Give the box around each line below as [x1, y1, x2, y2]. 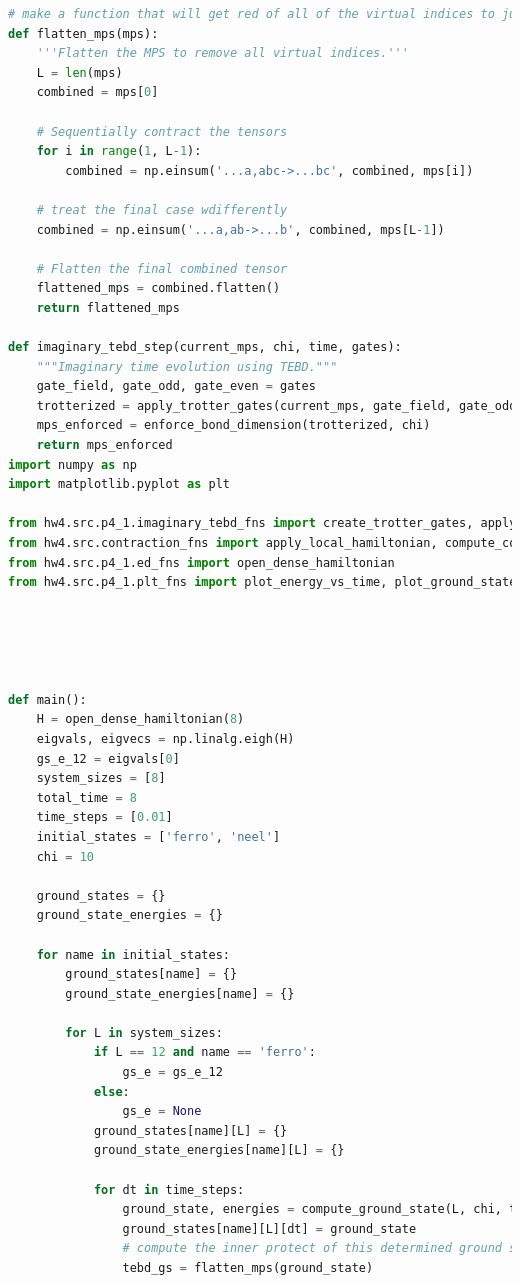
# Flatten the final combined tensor [36, 261, 288, 276]
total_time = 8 [36, 790, 137, 805]
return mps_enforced [36, 438, 173, 453]
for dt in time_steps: [93, 1182, 245, 1197]
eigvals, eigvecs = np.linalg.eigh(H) [36, 731, 295, 746]
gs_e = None [122, 1104, 202, 1119]
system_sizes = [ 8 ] [36, 771, 166, 786]
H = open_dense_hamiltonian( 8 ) [36, 712, 245, 727]
